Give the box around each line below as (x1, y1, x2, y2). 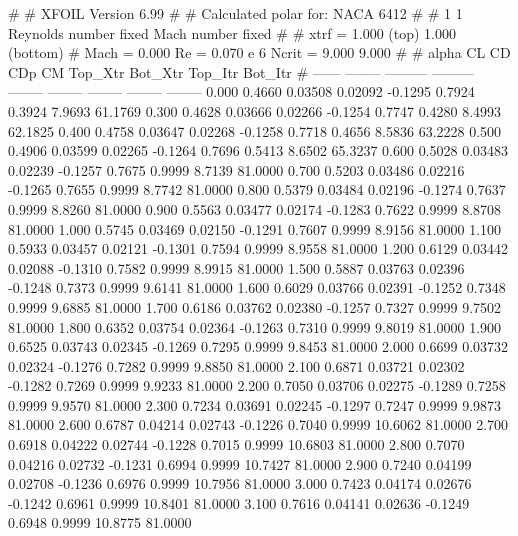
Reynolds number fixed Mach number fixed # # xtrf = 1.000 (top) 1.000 (8, 22, 457, 43)
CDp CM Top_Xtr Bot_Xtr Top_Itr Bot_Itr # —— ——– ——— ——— (8, 61, 474, 82)
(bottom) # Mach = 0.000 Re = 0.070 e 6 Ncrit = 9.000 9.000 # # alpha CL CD (8, 42, 511, 63)
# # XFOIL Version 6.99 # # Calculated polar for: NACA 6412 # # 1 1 (8, 3, 463, 23)
